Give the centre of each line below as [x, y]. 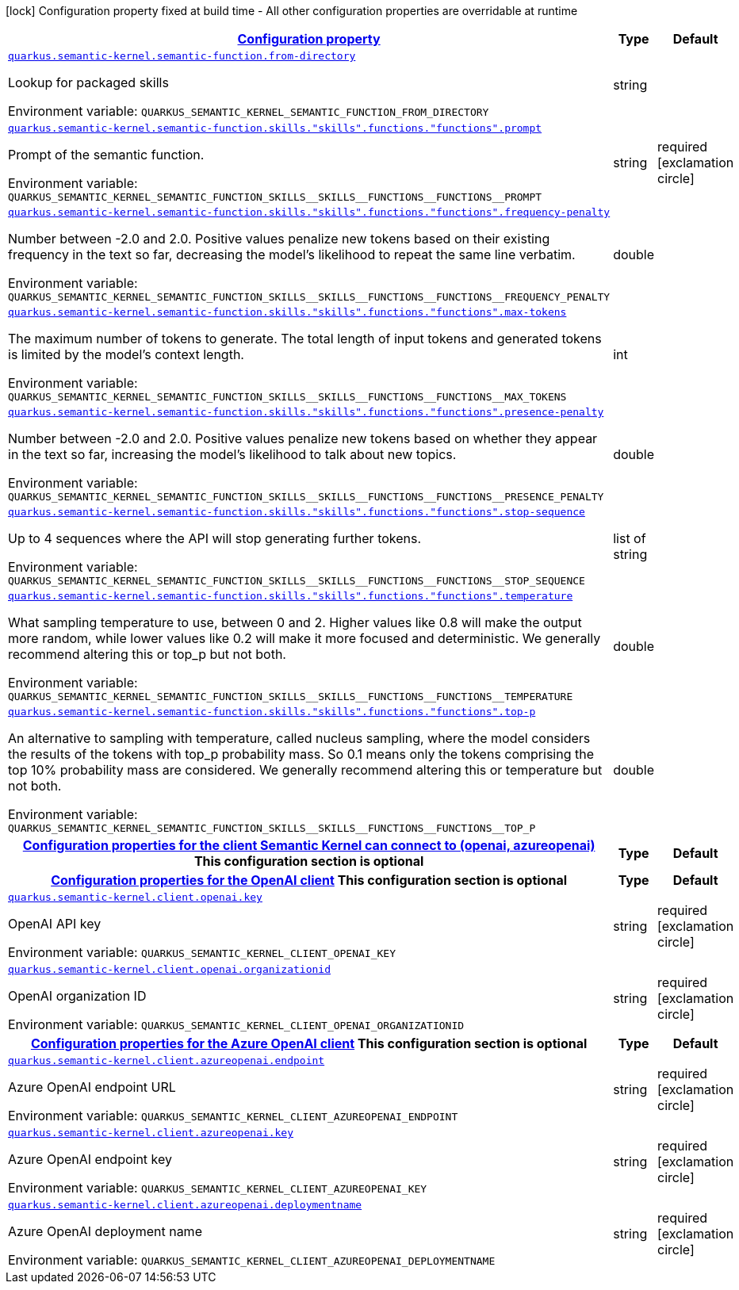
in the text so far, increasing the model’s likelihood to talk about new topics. [232, 454]
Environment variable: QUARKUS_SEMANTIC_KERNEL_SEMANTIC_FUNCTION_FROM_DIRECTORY [249, 111]
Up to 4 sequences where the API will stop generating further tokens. [215, 538]
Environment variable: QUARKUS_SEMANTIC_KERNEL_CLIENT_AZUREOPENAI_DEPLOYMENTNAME [252, 1260]
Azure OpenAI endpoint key [90, 1159]
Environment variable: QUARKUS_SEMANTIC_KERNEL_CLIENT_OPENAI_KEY [202, 952]
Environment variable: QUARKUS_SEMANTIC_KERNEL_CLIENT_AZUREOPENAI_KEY [218, 1188]
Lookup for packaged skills [88, 82]
